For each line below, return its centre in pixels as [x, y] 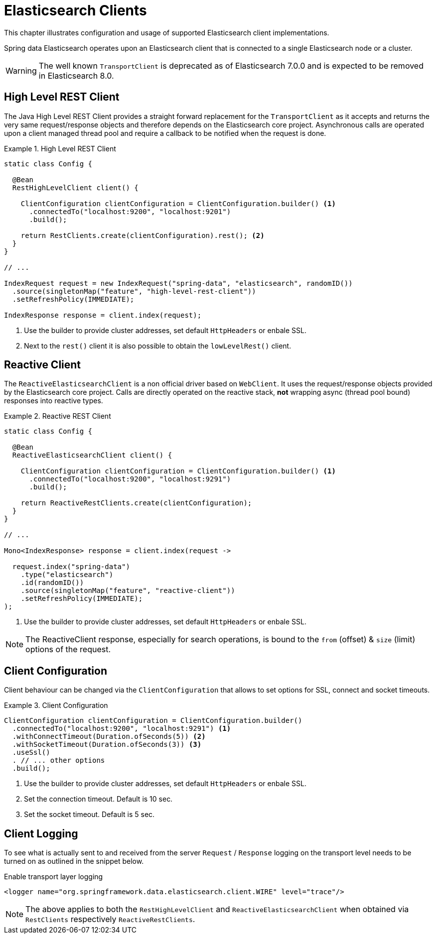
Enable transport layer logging [54, 877]
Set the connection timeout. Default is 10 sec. [98, 799]
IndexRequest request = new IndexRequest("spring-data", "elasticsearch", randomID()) [178, 283]
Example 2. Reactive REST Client [58, 416]
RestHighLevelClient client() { [75, 187]
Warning [21, 70]
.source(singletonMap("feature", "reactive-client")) [128, 591]
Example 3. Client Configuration [56, 705]
